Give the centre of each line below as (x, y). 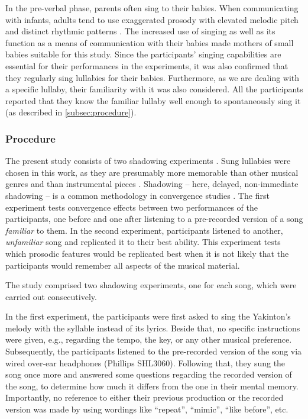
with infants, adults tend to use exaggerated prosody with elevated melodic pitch (152, 19)
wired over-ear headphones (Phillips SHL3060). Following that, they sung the (145, 362)
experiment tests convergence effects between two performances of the (132, 207)
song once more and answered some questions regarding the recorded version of (149, 374)
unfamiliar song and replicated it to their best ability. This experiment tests (143, 242)
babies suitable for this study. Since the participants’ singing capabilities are (143, 54)
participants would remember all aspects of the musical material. (123, 265)
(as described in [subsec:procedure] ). (71, 112)
